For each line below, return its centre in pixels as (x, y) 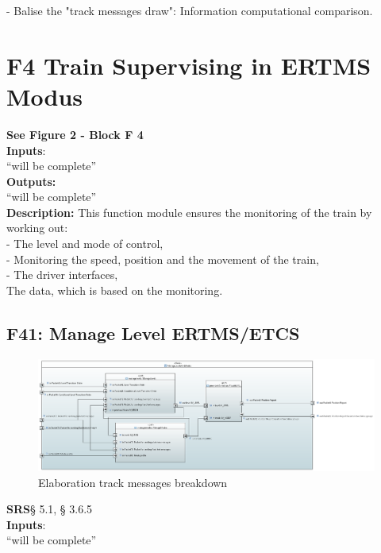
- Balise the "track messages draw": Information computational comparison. (190, 10)
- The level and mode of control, (85, 244)
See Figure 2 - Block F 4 (75, 134)
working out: (37, 228)
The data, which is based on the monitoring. (115, 290)
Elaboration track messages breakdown (133, 482)
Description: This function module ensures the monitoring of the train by (189, 212)
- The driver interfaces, (62, 275)
